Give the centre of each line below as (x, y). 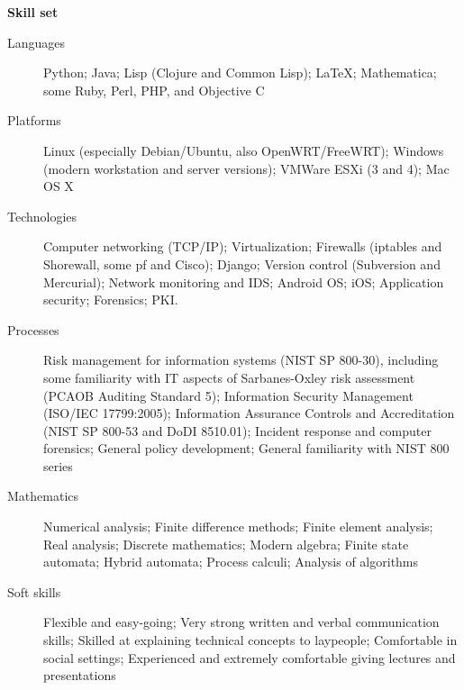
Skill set (33, 12)
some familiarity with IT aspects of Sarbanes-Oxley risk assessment (229, 377)
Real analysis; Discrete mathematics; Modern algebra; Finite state (226, 544)
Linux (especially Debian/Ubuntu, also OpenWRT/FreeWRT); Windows (244, 150)
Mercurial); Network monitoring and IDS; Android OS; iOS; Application (244, 281)
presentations (80, 675)
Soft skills (34, 591)
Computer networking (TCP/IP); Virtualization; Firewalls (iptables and (243, 246)
